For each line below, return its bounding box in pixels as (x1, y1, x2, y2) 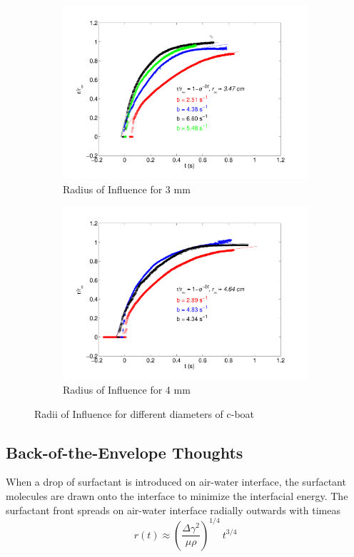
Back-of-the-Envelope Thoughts (6, 441, 243, 463)
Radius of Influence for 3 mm (63, 181, 191, 196)
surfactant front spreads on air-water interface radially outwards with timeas (6, 502, 340, 517)
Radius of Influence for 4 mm (63, 382, 191, 397)
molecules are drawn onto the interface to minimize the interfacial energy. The (6, 488, 348, 503)
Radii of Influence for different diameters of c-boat (34, 406, 254, 421)
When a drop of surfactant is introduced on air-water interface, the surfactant (6, 474, 346, 489)
